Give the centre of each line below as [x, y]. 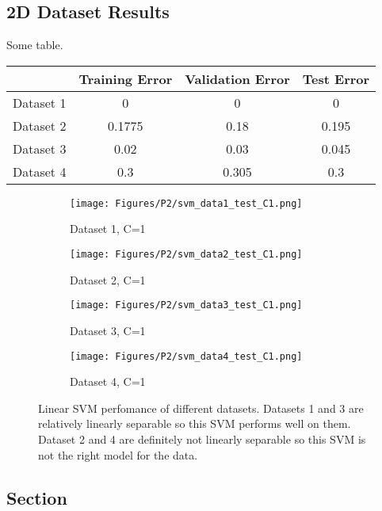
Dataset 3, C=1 [108, 330]
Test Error [336, 78]
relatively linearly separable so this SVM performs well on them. [195, 423]
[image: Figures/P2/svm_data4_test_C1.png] [186, 356]
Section [37, 497]
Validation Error [237, 78]
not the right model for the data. [118, 454]
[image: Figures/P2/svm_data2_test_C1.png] [186, 255]
